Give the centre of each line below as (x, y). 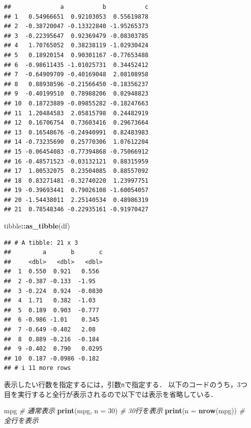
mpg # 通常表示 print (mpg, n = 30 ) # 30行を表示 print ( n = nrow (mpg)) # (125, 411)
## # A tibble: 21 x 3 (41, 243)
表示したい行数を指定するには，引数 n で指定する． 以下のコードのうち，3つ (126, 384)
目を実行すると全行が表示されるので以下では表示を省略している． (111, 394)
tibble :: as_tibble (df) (37, 226)
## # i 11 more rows (38, 368)
